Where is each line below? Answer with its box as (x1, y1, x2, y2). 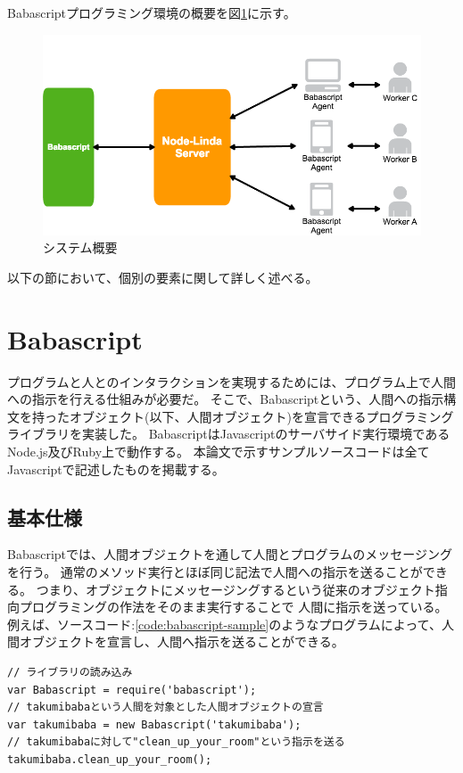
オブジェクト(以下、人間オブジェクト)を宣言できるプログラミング (69, 407, 454, 425)
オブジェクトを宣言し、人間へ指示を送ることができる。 (19, 632, 344, 651)
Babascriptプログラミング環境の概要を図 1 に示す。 (7, 4, 296, 21)
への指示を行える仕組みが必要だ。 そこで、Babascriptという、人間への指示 (7, 390, 444, 408)
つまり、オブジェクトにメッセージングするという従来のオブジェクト (36, 580, 435, 598)
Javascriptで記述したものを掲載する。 (7, 459, 225, 478)
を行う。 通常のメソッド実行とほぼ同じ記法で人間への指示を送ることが (7, 563, 423, 581)
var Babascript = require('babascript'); (7, 683, 257, 696)
